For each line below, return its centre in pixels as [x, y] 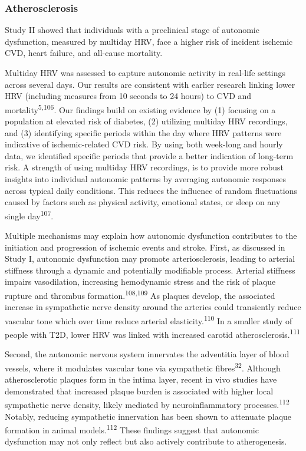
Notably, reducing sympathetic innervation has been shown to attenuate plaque [148, 416]
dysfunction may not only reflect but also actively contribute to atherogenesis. [146, 441]
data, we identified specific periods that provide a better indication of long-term [149, 155]
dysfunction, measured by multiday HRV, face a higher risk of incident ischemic [149, 41]
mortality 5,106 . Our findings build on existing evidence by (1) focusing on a [140, 108]
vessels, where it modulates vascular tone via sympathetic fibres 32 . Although [143, 367]
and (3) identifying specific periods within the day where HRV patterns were [143, 132]
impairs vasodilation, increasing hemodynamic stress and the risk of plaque [140, 282]
